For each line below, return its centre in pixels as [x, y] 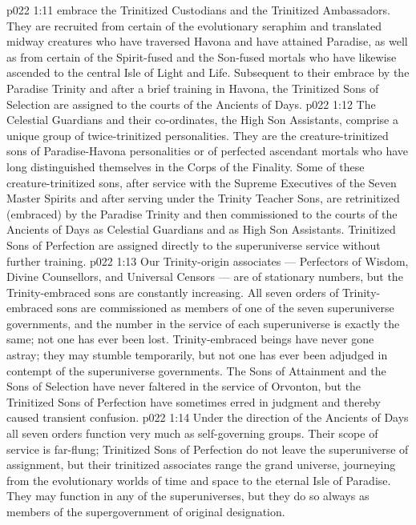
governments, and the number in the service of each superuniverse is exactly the [203, 323]
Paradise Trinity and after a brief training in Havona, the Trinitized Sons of [193, 88]
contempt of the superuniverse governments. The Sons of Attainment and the [196, 370]
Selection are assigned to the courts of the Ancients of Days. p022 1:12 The [191, 104]
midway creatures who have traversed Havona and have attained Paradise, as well [207, 41]
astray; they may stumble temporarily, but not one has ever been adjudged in [197, 355]
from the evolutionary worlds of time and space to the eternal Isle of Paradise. [199, 480]
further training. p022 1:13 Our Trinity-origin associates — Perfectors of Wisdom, [208, 260]
